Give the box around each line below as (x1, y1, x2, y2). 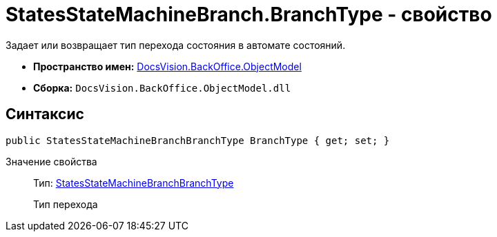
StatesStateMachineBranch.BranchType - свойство (6, 3, 492, 26)
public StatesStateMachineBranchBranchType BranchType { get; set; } (6, 134, 390, 146)
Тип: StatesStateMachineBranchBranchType (33, 176, 234, 189)
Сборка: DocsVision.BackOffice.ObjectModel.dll (33, 81, 291, 94)
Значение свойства (6, 155, 97, 167)
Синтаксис (6, 105, 84, 123)
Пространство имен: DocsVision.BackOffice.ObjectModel (33, 60, 302, 72)
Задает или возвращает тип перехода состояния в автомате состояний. (6, 39, 346, 51)
